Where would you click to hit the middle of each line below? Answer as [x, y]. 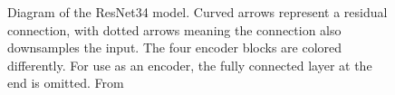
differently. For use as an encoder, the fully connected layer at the [190, 65]
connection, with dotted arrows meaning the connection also [174, 29]
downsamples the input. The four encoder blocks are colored [175, 47]
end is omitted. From [66, 83]
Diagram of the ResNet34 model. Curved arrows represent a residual [197, 12]
